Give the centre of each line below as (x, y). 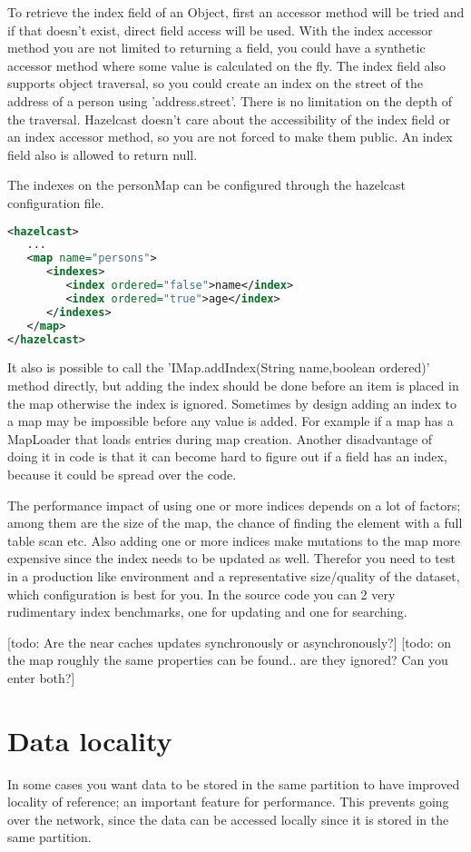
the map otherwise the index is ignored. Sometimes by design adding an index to (232, 403)
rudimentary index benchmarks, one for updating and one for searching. (207, 612)
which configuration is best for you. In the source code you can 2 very (201, 594)
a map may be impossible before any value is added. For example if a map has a (231, 421)
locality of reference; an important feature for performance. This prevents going (228, 802)
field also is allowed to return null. (103, 154)
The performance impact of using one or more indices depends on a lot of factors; (234, 505)
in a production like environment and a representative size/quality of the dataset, (234, 575)
